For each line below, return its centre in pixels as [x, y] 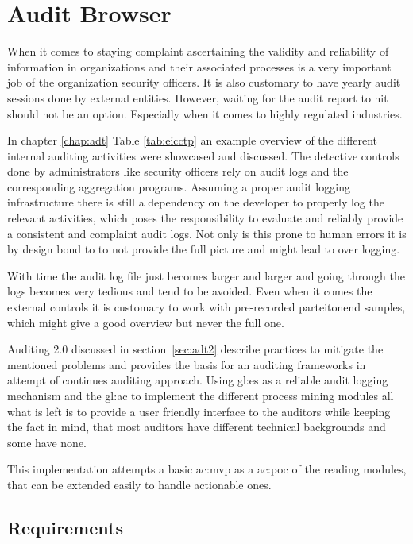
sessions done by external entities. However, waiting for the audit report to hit [198, 97]
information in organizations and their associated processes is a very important [199, 66]
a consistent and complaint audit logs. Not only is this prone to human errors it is [207, 233]
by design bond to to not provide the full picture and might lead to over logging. [204, 249]
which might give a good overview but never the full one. [146, 322]
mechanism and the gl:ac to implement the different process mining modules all [201, 395]
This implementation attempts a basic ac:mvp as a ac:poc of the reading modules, [207, 469]
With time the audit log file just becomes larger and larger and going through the [206, 275]
